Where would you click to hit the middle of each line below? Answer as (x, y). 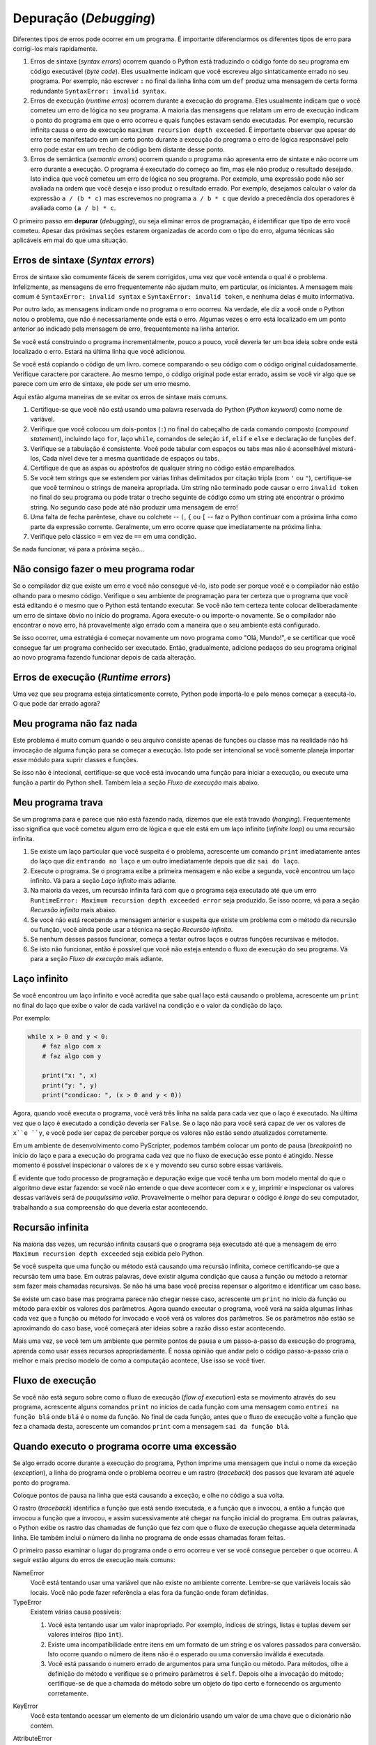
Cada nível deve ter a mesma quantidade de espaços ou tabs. (131, 458)
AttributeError (32, 1739)
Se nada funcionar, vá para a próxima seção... (79, 549)
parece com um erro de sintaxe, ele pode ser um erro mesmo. (102, 384)
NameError (29, 1573)
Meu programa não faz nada (75, 723)
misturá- (344, 448)
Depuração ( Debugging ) (84, 18)
